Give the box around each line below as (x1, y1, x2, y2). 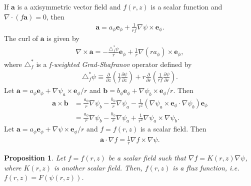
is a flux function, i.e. (172, 162, 239, 172)
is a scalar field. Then (140, 123, 206, 134)
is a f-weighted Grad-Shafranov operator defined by (36, 58, 192, 69)
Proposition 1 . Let (4, 152, 65, 163)
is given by (46, 33, 79, 43)
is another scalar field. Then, (53, 162, 142, 172)
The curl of (4, 33, 38, 43)
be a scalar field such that (108, 152, 186, 163)
